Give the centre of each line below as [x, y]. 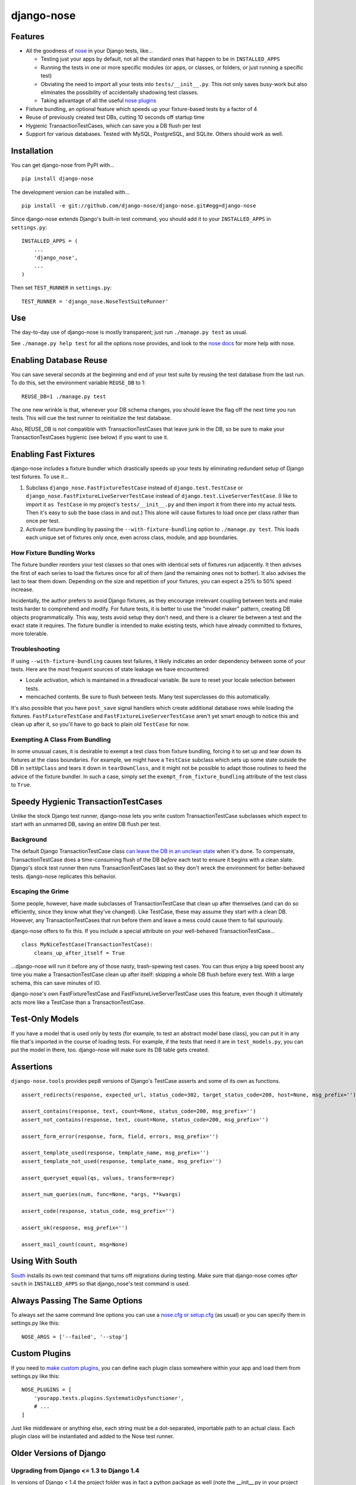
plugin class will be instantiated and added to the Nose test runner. [93, 1436]
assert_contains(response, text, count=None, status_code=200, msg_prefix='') [139, 1111]
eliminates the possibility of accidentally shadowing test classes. [120, 93]
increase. [22, 590]
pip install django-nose [58, 179]
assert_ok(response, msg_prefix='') [75, 1228]
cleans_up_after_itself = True [79, 953]
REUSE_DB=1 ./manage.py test [64, 396]
